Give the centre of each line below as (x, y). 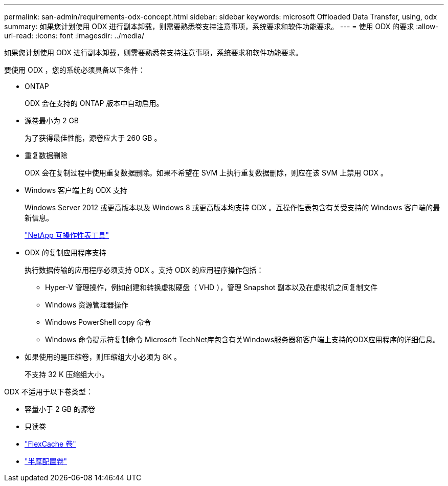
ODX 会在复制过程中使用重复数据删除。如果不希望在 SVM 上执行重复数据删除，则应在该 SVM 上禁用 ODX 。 (206, 173)
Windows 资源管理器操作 (87, 305)
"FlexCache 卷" (50, 444)
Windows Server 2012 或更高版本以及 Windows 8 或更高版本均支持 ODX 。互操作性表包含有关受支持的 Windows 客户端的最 (232, 207)
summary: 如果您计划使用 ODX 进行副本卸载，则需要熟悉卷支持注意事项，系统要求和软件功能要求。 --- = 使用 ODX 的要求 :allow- (221, 26)
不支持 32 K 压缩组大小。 (67, 374)
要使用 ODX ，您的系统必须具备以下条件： (75, 70)
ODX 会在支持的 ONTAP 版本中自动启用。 (94, 103)
